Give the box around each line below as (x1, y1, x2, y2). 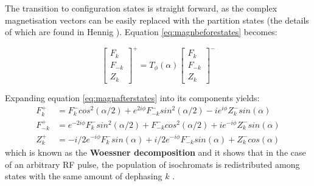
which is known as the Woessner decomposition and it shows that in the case (5, 145, 306, 158)
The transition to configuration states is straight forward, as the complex (5, 2, 277, 14)
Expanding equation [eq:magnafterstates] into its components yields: (5, 91, 260, 104)
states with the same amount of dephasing (5, 170, 162, 182)
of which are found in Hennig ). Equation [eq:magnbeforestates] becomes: (5, 25, 277, 38)
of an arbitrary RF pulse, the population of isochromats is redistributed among (5, 158, 300, 170)
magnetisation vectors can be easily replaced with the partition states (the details (5, 13, 309, 26)
